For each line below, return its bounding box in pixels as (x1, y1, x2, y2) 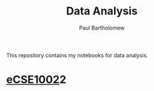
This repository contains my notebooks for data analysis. (6, 51, 149, 58)
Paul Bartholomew (79, 24, 125, 31)
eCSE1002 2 (6, 73, 67, 87)
